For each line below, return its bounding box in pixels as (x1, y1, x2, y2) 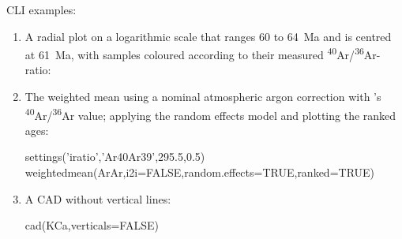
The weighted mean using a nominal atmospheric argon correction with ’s (24, 88, 381, 105)
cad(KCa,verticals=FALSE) (24, 217, 159, 233)
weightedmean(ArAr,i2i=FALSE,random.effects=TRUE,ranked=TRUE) (24, 164, 375, 181)
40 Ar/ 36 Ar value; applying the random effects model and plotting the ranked (24, 104, 396, 123)
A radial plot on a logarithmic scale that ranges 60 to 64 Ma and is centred (24, 28, 392, 44)
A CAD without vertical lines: (24, 190, 171, 207)
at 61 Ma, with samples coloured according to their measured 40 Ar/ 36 (24, 44, 364, 62)
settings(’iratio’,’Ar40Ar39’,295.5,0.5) (24, 148, 205, 165)
